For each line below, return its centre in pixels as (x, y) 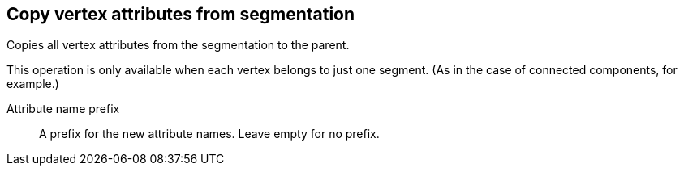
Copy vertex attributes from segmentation (181, 14)
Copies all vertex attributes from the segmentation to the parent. (178, 45)
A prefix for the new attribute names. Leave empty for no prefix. (209, 134)
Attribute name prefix (63, 109)
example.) (33, 84)
